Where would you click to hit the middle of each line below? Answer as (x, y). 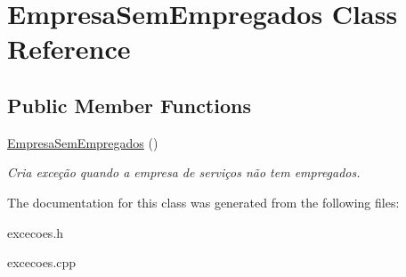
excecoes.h (36, 232)
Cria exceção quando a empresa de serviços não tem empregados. (184, 172)
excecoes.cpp (42, 262)
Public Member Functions (129, 105)
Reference (69, 49)
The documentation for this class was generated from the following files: (203, 202)
